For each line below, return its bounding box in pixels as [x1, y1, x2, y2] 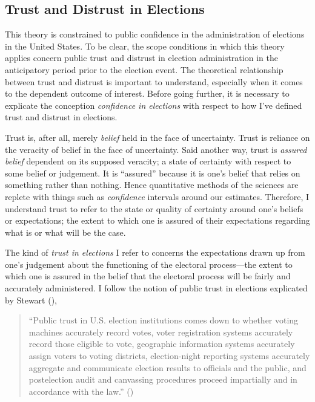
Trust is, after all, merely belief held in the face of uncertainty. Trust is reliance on [5, 131, 310, 143]
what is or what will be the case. [5, 225, 126, 238]
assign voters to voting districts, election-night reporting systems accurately [28, 349, 310, 362]
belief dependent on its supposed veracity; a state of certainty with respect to [5, 155, 291, 167]
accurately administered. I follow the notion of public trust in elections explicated [5, 282, 308, 294]
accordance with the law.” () [28, 384, 134, 397]
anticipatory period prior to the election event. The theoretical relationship [5, 63, 283, 76]
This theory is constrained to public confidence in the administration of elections [5, 28, 305, 41]
